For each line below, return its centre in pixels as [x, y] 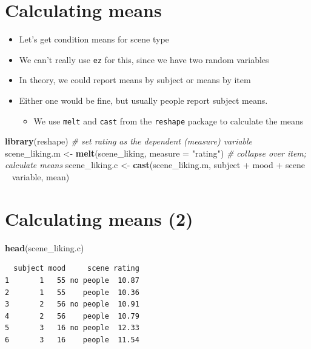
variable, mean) [41, 177]
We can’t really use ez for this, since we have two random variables [144, 59]
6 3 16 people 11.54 [72, 340]
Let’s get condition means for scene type [94, 39]
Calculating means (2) [99, 218]
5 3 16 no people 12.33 [72, 328]
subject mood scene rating [76, 269]
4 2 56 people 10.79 [72, 316]
